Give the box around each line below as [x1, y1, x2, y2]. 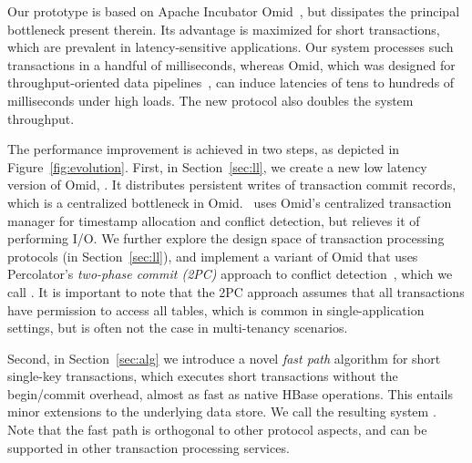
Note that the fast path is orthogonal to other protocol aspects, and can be [7, 420, 427, 439]
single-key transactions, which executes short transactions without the [7, 366, 398, 386]
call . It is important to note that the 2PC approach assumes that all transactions [7, 282, 465, 301]
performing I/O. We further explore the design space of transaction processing [7, 229, 445, 248]
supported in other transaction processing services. [7, 437, 290, 457]
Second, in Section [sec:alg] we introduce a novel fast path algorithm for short [7, 348, 441, 367]
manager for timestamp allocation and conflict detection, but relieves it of [7, 211, 420, 230]
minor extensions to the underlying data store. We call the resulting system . [7, 402, 436, 421]
